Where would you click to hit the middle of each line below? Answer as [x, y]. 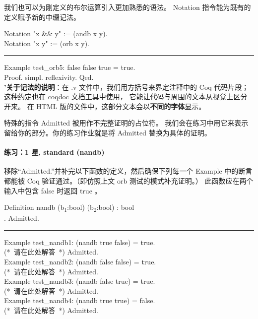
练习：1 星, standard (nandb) [54, 152]
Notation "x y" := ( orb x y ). [47, 43]
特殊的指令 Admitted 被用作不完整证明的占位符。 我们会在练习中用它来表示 [126, 123]
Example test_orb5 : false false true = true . [70, 67]
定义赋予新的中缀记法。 [42, 17]
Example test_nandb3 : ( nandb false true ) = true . [80, 281]
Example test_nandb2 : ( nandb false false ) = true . [80, 262]
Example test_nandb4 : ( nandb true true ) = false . [80, 300]
